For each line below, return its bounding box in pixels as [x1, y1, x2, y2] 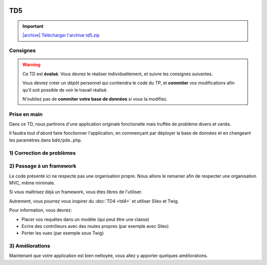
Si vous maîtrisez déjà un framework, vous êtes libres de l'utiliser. [9, 189, 143, 195]
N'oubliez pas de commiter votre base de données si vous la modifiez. [22, 96, 168, 102]
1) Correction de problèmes [9, 149, 76, 156]
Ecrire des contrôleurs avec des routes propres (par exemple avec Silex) [21, 223, 169, 229]
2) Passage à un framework [9, 162, 77, 169]
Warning [22, 62, 41, 68]
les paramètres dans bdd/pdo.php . [9, 137, 82, 143]
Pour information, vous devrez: [9, 207, 72, 213]
